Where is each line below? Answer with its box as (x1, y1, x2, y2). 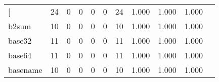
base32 (8, 35, 32, 46)
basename (8, 64, 42, 75)
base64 (8, 49, 32, 61)
